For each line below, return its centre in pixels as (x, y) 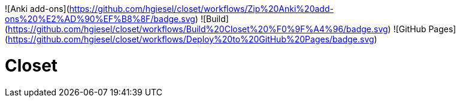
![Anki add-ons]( (37, 9)
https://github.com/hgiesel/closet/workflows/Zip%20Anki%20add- (201, 9)
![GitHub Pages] (425, 29)
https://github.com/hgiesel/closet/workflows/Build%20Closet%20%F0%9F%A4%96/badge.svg (198, 29)
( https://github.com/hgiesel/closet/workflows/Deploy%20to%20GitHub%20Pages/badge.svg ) (191, 39)
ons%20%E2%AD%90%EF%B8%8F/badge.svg (100, 19)
